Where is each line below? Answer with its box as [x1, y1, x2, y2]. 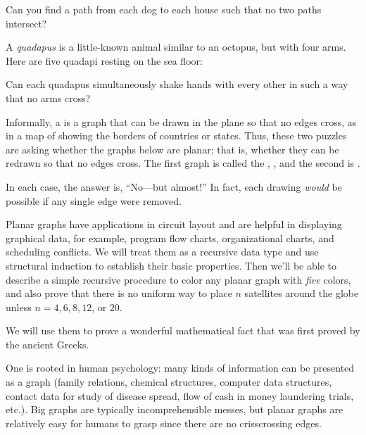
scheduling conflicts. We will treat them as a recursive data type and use [6, 244, 319, 259]
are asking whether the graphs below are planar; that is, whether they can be [6, 141, 339, 156]
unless [6, 299, 32, 314]
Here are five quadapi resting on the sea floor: [6, 53, 203, 68]
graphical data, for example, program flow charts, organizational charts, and [6, 230, 334, 245]
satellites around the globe [244, 286, 359, 301]
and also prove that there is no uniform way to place [6, 286, 232, 301]
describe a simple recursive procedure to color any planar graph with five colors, [6, 272, 351, 286]
